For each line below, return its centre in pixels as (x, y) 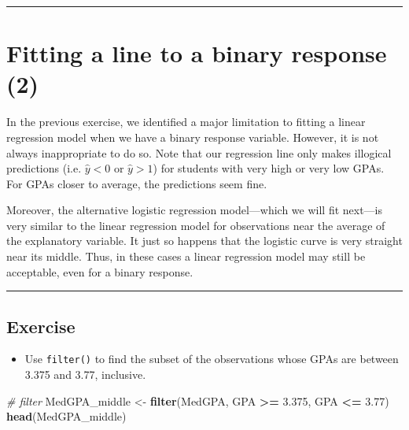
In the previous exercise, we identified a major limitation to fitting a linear (186, 122)
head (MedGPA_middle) (66, 416)
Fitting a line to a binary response (197, 53)
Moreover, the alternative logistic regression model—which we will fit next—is (195, 210)
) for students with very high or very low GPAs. (269, 168)
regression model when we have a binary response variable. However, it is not (193, 137)
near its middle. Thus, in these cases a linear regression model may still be (186, 256)
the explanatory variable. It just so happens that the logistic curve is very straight (204, 241)
